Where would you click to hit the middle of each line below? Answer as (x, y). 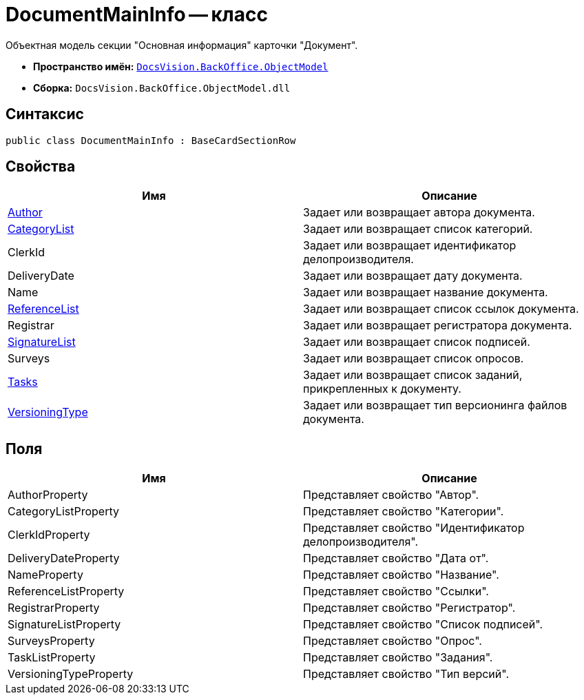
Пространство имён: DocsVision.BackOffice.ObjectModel (181, 66)
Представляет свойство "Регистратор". (409, 608)
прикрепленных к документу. (382, 389)
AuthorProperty (48, 495)
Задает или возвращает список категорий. (418, 229)
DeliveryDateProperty (64, 558)
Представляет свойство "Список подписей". (423, 625)
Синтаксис (45, 114)
